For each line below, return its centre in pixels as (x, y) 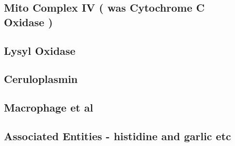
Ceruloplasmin (41, 79)
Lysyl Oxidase (40, 50)
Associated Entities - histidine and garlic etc (117, 136)
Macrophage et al (49, 107)
